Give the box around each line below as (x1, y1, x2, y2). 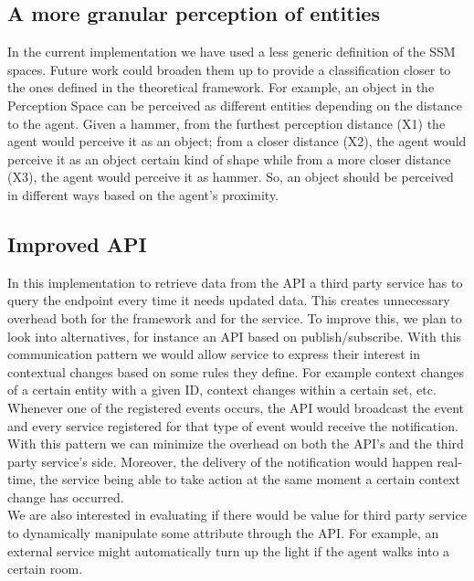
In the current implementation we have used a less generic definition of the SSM (7, 42, 456, 61)
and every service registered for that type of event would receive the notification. (7, 416, 458, 435)
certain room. (7, 559, 83, 578)
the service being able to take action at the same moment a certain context (39, 470, 460, 489)
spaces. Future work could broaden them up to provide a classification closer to (7, 59, 451, 79)
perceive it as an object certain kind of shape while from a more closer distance (7, 149, 451, 168)
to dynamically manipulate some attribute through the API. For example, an (7, 523, 439, 543)
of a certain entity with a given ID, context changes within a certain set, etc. (7, 380, 437, 399)
